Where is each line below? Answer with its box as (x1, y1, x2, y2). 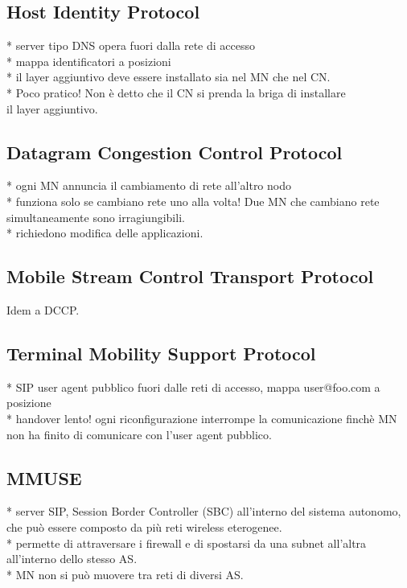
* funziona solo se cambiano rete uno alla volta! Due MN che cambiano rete (6, 192, 380, 209)
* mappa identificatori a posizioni (6, 52, 171, 69)
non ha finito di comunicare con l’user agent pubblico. (6, 426, 272, 442)
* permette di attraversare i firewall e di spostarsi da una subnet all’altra (6, 534, 367, 551)
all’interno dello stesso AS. (6, 550, 138, 567)
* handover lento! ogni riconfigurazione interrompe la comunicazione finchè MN (6, 409, 397, 426)
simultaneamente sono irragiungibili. (6, 208, 185, 225)
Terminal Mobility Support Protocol (6, 340, 316, 365)
